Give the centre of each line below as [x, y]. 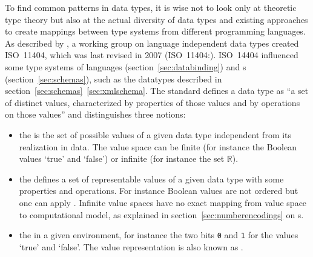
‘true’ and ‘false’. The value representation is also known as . [131, 246]
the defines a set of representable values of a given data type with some [151, 179]
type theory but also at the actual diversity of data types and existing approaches [156, 19]
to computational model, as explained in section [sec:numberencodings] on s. [161, 214]
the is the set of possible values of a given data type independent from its [155, 134]
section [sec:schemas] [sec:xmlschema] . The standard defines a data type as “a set [157, 91]
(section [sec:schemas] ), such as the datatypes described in [114, 78]
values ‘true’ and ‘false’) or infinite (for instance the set [122, 159]
